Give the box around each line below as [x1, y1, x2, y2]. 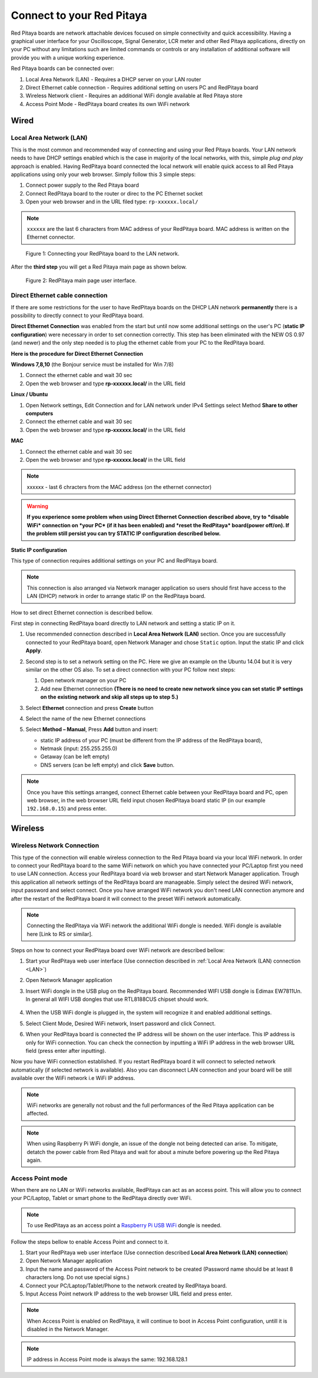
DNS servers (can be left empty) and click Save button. [40, 761, 175, 768]
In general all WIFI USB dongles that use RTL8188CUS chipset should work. [25, 996, 209, 1003]
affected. [26, 1110, 49, 1117]
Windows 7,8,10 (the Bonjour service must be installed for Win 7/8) [11, 361, 174, 368]
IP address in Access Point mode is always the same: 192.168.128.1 [26, 1356, 188, 1363]
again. [26, 1156, 42, 1164]
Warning [26, 503, 48, 510]
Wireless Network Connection [11, 841, 100, 850]
